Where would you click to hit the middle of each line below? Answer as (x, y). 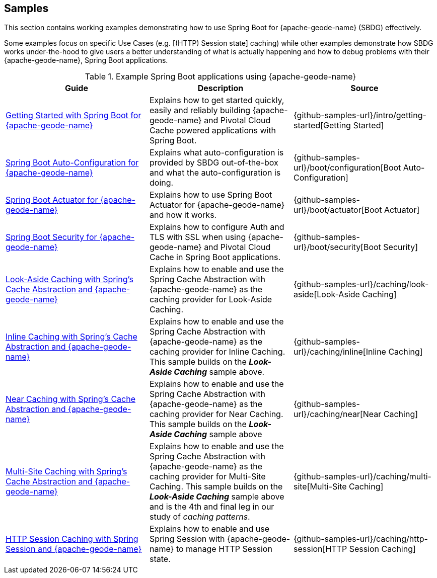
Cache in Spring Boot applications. (215, 257)
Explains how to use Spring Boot (211, 195)
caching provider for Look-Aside (211, 300)
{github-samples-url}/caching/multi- (362, 477)
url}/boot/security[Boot (337, 247)
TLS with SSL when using (198, 237)
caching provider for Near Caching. (216, 414)
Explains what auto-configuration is (216, 153)
